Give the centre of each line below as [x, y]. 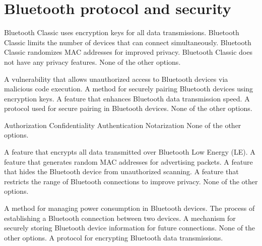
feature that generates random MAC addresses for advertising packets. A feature [128, 161]
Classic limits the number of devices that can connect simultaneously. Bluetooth [128, 42]
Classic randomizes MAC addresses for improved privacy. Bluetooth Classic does [128, 52]
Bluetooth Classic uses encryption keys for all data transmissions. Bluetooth [122, 32]
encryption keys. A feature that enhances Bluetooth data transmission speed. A [127, 98]
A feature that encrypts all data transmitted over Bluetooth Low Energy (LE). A [130, 152]
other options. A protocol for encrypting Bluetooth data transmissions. [114, 237]
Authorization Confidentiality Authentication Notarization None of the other [123, 125]
